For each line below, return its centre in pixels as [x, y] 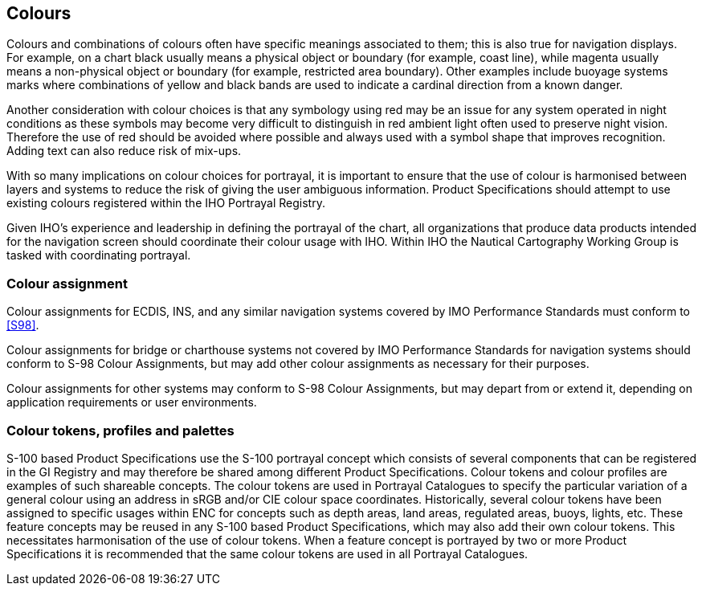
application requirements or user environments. [132, 402]
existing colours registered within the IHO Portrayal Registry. [166, 203]
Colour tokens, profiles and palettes [120, 430]
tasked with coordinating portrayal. [99, 255]
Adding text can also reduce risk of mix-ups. [124, 151]
